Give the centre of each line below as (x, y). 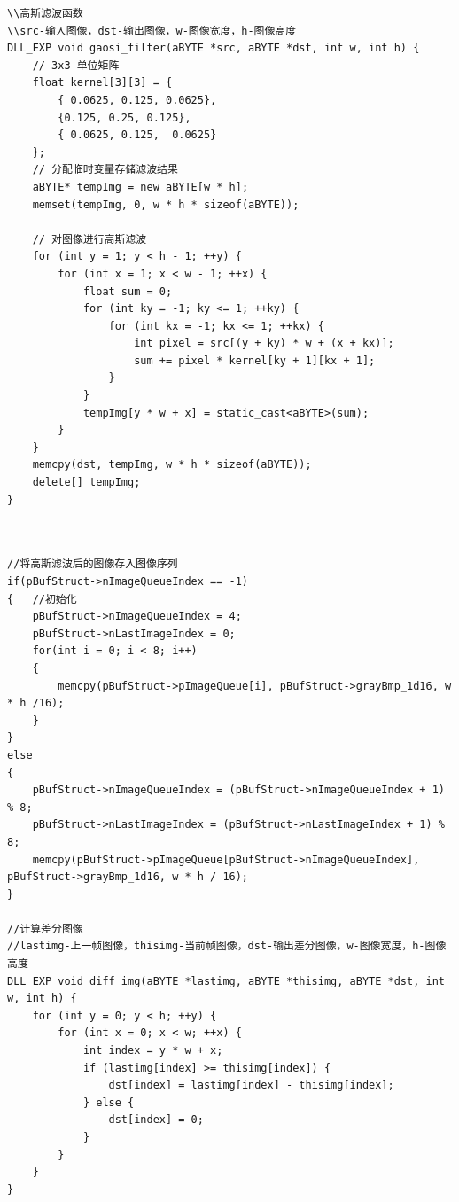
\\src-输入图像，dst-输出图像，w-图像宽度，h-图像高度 (152, 31)
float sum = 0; (128, 291)
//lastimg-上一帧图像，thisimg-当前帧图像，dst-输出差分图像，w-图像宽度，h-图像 (227, 946)
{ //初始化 (42, 599)
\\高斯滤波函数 (45, 13)
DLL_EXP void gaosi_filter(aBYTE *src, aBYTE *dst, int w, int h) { (214, 48)
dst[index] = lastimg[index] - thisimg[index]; (251, 1085)
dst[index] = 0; (156, 1120)
